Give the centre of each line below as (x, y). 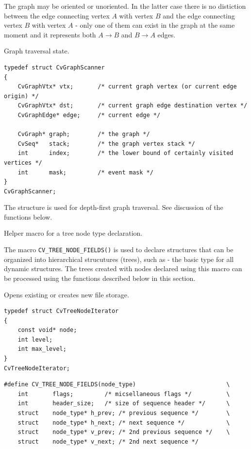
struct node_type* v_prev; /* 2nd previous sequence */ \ (124, 432)
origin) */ (21, 96)
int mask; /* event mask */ (85, 172)
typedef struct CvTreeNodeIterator (61, 311)
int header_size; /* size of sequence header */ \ (124, 404)
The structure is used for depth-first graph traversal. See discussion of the (114, 207)
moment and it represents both (50, 34)
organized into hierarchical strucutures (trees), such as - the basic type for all (119, 259)
